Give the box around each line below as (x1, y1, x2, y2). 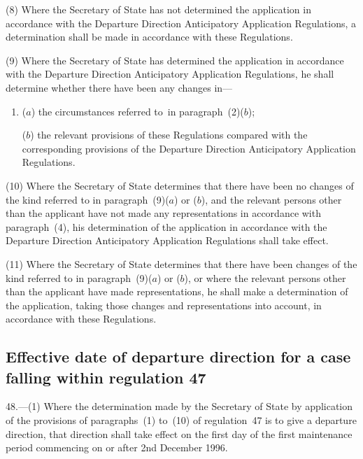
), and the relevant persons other (201, 192, 342, 206)
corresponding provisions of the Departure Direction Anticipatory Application (22, 141, 356, 155)
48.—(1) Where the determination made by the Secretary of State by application (6, 399, 353, 414)
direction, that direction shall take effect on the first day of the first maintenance (6, 426, 353, 441)
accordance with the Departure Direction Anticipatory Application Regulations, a (6, 15, 357, 30)
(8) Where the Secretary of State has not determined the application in (6, 2, 311, 16)
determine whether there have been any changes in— (6, 80, 233, 94)
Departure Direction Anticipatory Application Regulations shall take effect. (6, 233, 329, 248)
